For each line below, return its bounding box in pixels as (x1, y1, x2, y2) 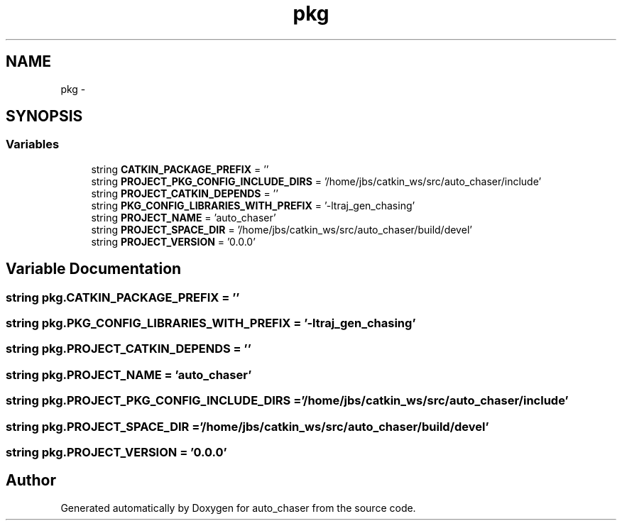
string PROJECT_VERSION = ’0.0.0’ (91, 235, 256, 248)
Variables (6, 137, 60, 152)
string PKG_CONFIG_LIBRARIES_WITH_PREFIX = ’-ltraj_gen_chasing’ (91, 199, 415, 212)
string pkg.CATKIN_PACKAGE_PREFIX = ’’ (6, 290, 240, 305)
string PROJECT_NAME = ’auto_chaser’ (91, 211, 276, 224)
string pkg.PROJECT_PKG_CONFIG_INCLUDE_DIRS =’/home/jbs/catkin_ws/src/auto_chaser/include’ (6, 393, 569, 408)
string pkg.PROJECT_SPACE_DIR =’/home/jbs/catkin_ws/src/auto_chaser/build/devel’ (6, 419, 489, 434)
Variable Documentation (6, 260, 182, 278)
